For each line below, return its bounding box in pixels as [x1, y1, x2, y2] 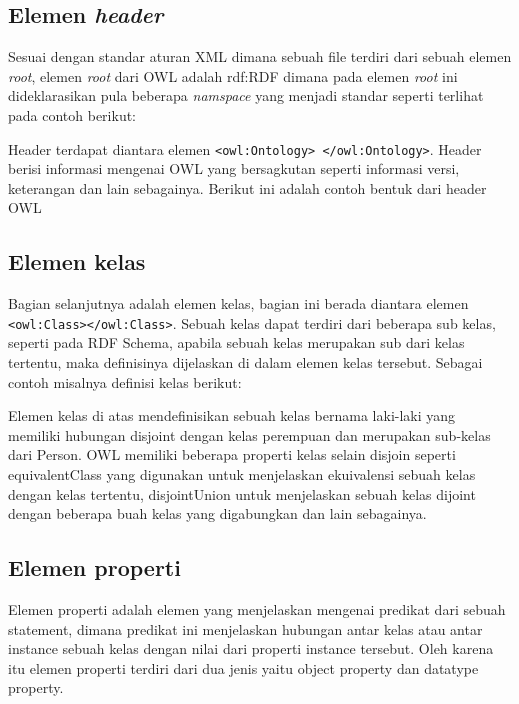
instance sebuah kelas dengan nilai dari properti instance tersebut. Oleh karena [8, 638, 494, 659]
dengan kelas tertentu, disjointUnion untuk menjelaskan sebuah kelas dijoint [8, 483, 476, 504]
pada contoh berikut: [8, 104, 137, 125]
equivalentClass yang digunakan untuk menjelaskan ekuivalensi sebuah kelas [8, 464, 476, 485]
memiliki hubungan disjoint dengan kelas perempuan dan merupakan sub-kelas [8, 424, 491, 445]
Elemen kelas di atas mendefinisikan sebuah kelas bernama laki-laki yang [8, 405, 456, 426]
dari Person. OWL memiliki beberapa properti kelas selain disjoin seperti [8, 444, 456, 465]
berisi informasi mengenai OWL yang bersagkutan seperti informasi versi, [8, 158, 460, 179]
